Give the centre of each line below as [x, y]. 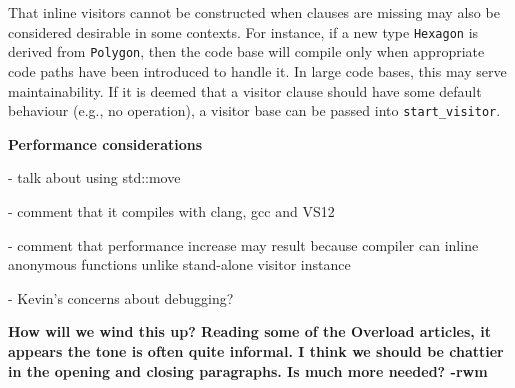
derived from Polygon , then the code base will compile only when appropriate [246, 51]
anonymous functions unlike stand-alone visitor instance [179, 264]
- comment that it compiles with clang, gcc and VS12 [171, 210]
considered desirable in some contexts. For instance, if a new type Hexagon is [243, 31]
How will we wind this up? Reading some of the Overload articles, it [249, 331]
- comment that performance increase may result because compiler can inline [243, 244]
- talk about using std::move [94, 177]
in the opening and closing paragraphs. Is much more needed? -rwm [248, 370]
